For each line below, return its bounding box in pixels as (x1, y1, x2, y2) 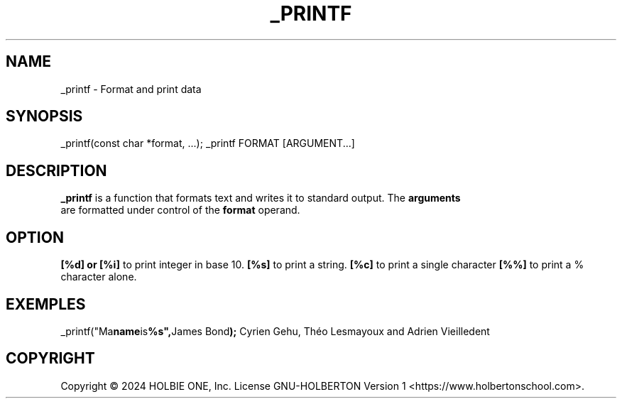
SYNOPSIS (6, 107, 83, 126)
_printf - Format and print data (60, 82, 202, 95)
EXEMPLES (6, 295, 86, 313)
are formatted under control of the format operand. (60, 204, 300, 217)
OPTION (6, 228, 64, 246)
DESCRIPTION (6, 161, 107, 180)
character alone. (60, 271, 137, 283)
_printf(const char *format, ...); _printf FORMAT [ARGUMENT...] (60, 137, 355, 150)
